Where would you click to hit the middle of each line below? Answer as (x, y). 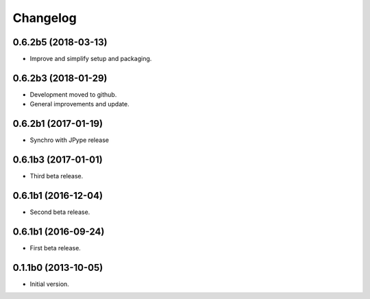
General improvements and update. (79, 104)
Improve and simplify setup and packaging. (91, 59)
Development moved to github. (73, 94)
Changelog (45, 18)
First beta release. (56, 248)
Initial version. (50, 284)
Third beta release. (57, 176)
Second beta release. (60, 212)
